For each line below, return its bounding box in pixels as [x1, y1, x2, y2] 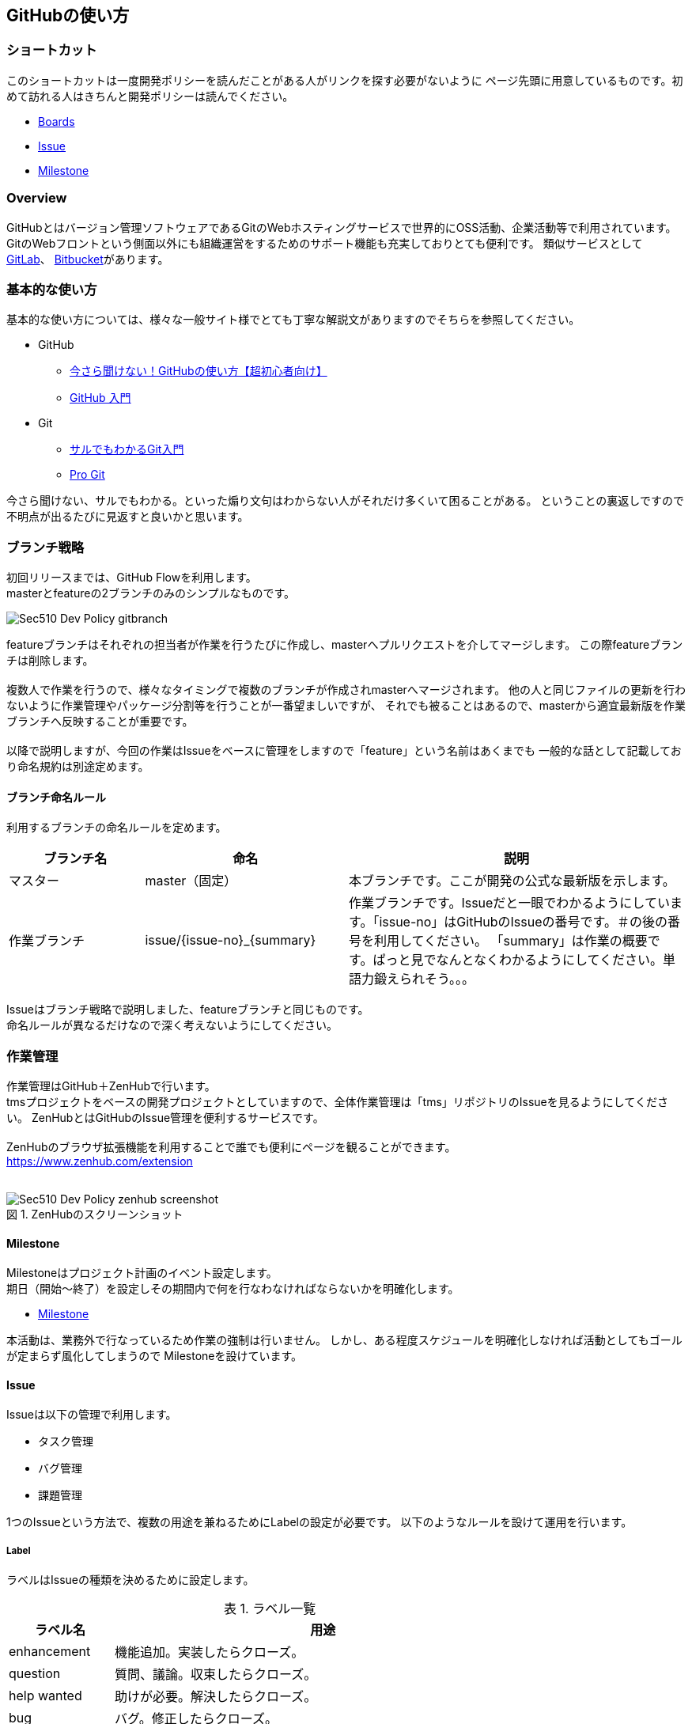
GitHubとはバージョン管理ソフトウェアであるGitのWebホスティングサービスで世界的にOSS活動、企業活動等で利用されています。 [6, 220, 677, 234]
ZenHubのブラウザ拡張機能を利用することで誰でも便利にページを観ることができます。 [6, 1140, 456, 1154]
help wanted [9, 1688, 82, 1704]
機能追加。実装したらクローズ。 [115, 1644, 304, 1661]
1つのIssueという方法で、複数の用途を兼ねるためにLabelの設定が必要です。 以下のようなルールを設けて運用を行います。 [6, 1515, 633, 1529]
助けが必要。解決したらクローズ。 [115, 1688, 317, 1705]
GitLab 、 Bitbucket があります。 [6, 252, 169, 266]
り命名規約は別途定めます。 [6, 760, 149, 774]
